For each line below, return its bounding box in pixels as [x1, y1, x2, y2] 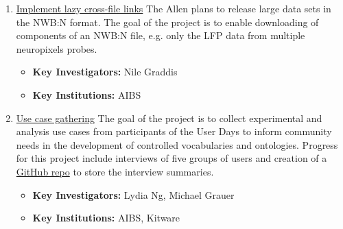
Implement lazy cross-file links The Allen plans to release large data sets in [16, 1, 331, 15]
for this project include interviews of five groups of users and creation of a [16, 151, 327, 165]
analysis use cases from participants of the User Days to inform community [16, 124, 332, 138]
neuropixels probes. [16, 41, 97, 56]
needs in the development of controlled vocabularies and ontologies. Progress [16, 137, 338, 152]
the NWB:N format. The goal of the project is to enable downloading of [16, 14, 319, 29]
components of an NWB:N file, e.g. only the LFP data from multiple [16, 28, 305, 43]
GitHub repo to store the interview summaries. [16, 164, 214, 178]
